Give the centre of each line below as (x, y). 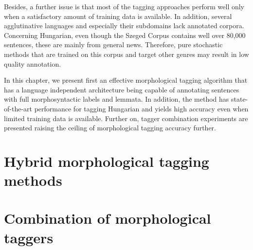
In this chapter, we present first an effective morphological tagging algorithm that (126, 80)
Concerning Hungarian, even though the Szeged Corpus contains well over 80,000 (125, 35)
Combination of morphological (108, 218)
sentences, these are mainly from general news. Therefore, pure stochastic (113, 45)
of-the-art (18, 108)
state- (239, 99)
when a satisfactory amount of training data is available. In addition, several (118, 16)
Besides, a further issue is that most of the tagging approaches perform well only (124, 6)
